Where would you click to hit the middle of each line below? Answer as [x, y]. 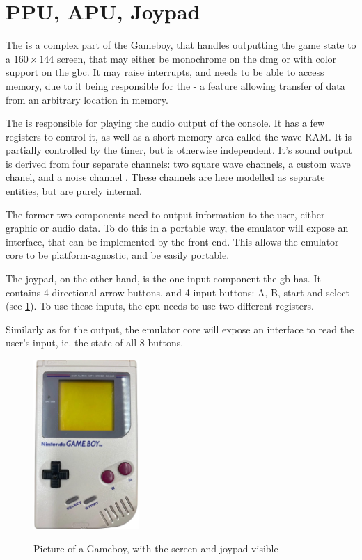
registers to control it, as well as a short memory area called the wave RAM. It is [179, 136]
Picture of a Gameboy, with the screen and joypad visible [156, 548]
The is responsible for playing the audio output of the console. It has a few [165, 123]
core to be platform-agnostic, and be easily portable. [118, 255]
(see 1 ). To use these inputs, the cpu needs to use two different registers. [160, 306]
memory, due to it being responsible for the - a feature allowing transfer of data [175, 85]
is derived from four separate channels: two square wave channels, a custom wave [178, 163]
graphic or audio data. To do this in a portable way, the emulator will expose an [177, 228]
